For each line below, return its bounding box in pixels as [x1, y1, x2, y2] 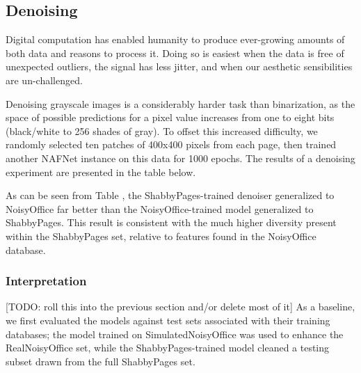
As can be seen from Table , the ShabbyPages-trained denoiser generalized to [6, 188, 335, 203]
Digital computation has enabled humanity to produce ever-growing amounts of [6, 32, 345, 47]
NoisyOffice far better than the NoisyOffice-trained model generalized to [6, 201, 314, 216]
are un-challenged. [6, 72, 83, 87]
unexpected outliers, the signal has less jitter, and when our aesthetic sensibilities [6, 59, 353, 74]
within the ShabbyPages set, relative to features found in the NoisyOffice [6, 228, 316, 243]
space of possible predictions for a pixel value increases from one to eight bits [6, 110, 335, 125]
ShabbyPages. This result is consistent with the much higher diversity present [6, 215, 337, 230]
